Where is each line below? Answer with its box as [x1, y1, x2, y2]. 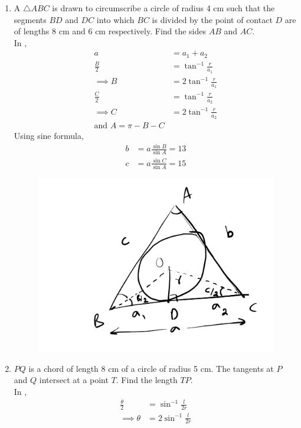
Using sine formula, [14, 129, 84, 141]
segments [14, 13, 47, 25]
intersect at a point [39, 374, 109, 386]
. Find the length [116, 374, 178, 386]
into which [96, 13, 135, 25]
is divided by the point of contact [152, 13, 273, 25]
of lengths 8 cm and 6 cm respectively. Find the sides [14, 25, 207, 37]
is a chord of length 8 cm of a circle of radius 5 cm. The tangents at [28, 362, 274, 374]
